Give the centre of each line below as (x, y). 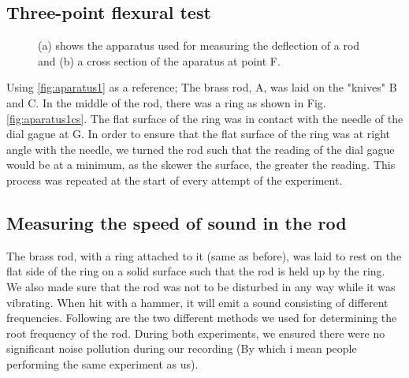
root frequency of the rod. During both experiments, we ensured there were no (196, 333)
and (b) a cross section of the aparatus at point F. (159, 60)
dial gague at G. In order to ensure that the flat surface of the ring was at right (199, 134)
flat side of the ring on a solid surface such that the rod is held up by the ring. (196, 271)
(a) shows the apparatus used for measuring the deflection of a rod (199, 45)
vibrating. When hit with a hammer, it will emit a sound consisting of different (197, 302)
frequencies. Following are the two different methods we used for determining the (202, 318)
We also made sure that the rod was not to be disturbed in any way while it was (201, 286)
